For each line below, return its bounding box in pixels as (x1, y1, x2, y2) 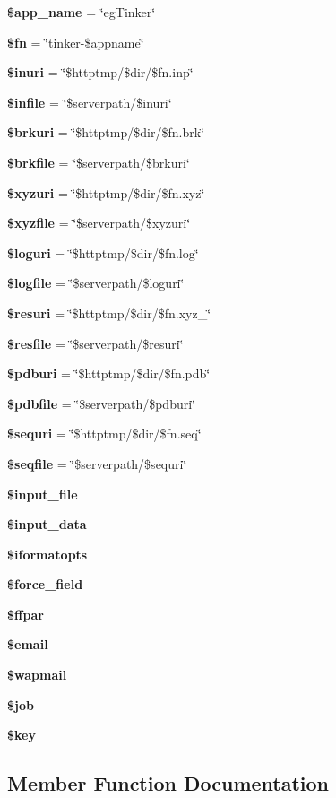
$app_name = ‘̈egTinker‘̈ (7, 3, 156, 21)
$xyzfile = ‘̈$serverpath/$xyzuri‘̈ (7, 213, 191, 232)
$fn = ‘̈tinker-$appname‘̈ (7, 32, 144, 51)
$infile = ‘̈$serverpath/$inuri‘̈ (7, 92, 172, 111)
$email (7, 635, 48, 654)
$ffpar (7, 604, 44, 623)
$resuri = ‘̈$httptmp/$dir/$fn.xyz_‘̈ (7, 303, 211, 322)
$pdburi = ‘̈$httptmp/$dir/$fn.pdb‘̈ (7, 364, 211, 383)
